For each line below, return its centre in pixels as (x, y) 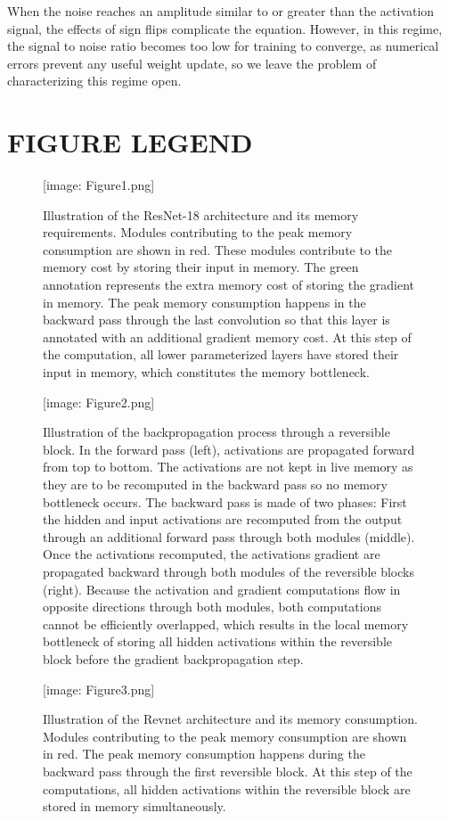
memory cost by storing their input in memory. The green (201, 267)
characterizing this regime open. (94, 81)
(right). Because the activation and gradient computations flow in (222, 589)
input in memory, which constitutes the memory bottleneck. (206, 372)
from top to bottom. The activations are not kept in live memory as (228, 467)
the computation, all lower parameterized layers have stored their (221, 354)
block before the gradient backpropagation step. (173, 658)
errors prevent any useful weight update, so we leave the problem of (192, 63)
